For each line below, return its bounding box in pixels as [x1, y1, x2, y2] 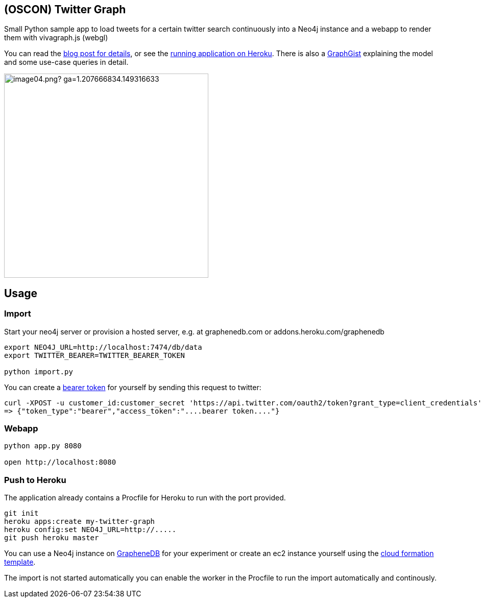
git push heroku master [4, 534, 99, 542]
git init [4, 509, 39, 518]
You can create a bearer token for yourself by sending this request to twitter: [4, 382, 261, 392]
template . [4, 558, 36, 567]
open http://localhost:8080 [4, 458, 116, 467]
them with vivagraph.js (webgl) [4, 33, 108, 42]
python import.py [4, 367, 73, 376]
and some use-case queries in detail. [4, 58, 129, 67]
